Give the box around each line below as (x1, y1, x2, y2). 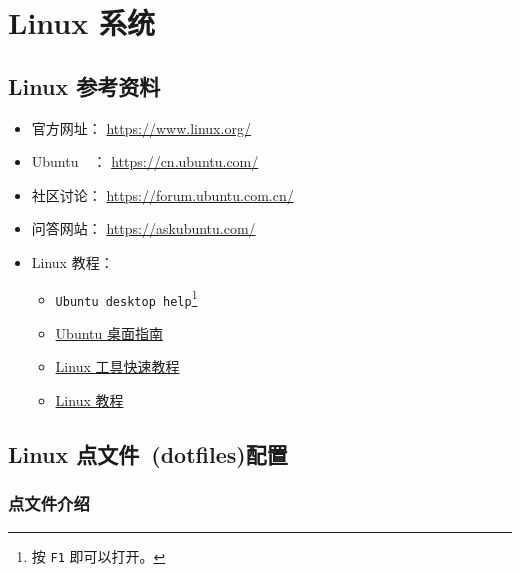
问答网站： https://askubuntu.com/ (31, 218, 256, 239)
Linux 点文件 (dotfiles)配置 (8, 439, 288, 470)
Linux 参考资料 (8, 70, 161, 101)
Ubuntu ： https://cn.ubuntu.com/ (31, 151, 259, 172)
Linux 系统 (8, 2, 155, 43)
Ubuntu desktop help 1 (55, 286, 198, 309)
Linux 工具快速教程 (55, 356, 180, 377)
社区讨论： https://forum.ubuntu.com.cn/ (31, 184, 294, 205)
